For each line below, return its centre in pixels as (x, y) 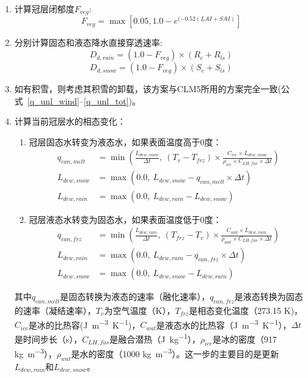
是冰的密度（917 (245, 339)
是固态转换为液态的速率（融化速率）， (135, 296)
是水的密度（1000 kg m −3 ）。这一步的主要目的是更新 (175, 353)
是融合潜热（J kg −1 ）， (155, 338)
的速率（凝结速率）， (55, 310)
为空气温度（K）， (140, 310)
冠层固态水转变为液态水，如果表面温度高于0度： (125, 141)
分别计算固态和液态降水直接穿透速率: (88, 42)
